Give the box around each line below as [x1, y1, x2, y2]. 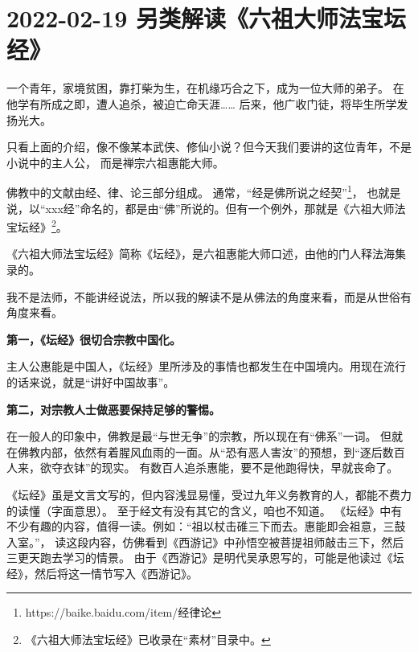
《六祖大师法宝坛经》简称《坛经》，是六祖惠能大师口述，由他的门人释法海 [6, 245, 395, 262]
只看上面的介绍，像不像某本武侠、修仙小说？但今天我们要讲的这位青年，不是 [6, 138, 412, 155]
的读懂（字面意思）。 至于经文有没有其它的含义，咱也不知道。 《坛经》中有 [6, 502, 403, 519]
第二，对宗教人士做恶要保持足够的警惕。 [6, 400, 220, 417]
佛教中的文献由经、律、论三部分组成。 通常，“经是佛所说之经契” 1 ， [6, 182, 363, 200]
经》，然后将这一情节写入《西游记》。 [6, 564, 198, 581]
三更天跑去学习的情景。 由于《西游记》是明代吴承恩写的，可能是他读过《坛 [6, 549, 404, 566]
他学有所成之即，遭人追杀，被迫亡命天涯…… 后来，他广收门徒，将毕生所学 [6, 95, 397, 112]
